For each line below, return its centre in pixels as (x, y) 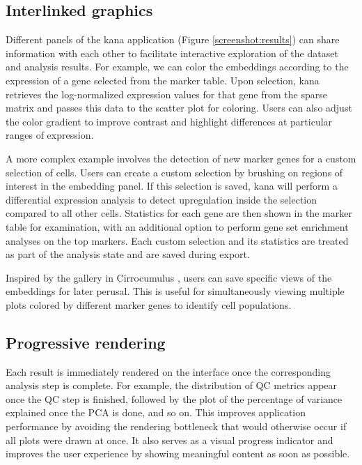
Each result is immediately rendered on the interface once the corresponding (168, 371)
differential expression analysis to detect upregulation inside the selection (162, 199)
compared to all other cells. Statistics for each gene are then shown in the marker (179, 213)
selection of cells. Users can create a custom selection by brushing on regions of (174, 172)
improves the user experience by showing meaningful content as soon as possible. (178, 453)
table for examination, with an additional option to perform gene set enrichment (177, 226)
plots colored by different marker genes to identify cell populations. (149, 304)
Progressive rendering (86, 342)
